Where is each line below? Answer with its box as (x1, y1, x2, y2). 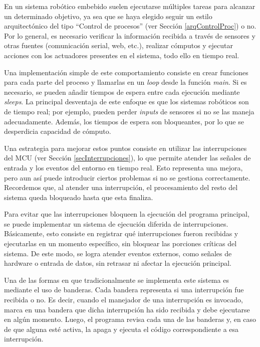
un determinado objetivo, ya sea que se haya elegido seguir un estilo (4, 11, 212, 21)
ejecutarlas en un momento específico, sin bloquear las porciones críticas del (4, 238, 237, 249)
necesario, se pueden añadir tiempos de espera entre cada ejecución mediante (4, 86, 240, 97)
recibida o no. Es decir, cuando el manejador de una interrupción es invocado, (4, 294, 243, 305)
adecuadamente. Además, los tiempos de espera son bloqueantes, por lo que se (4, 116, 244, 126)
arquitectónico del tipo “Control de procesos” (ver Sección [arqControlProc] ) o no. (4, 21, 256, 31)
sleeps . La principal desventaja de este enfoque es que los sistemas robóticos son (4, 96, 249, 107)
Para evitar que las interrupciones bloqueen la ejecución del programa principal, (4, 209, 249, 219)
